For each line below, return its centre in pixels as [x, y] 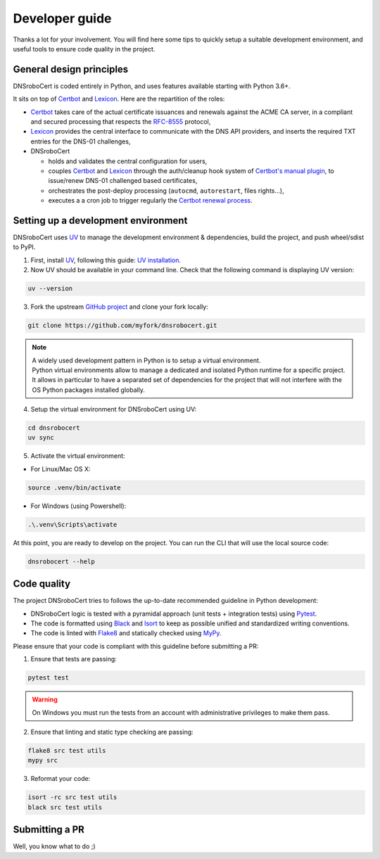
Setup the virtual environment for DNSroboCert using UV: [114, 409]
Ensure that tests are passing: [74, 659]
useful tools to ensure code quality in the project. [84, 49]
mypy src [43, 761]
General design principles [71, 69]
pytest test [49, 678]
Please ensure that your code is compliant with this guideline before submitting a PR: [136, 646]
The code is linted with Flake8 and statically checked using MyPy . [126, 633]
